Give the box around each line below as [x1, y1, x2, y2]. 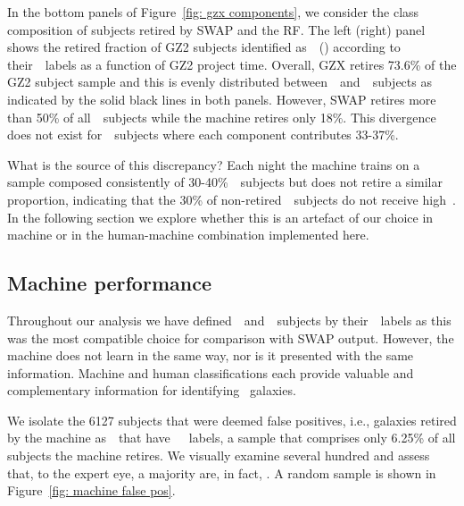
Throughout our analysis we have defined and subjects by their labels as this [7, 310, 452, 329]
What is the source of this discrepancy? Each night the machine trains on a [7, 155, 420, 173]
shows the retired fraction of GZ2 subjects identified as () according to [7, 38, 401, 56]
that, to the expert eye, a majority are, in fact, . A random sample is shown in [7, 463, 436, 482]
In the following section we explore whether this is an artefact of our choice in [7, 207, 434, 226]
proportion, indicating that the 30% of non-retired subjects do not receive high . [7, 190, 456, 208]
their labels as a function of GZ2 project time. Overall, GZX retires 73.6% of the [7, 55, 457, 73]
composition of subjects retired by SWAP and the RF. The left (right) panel [7, 20, 426, 38]
